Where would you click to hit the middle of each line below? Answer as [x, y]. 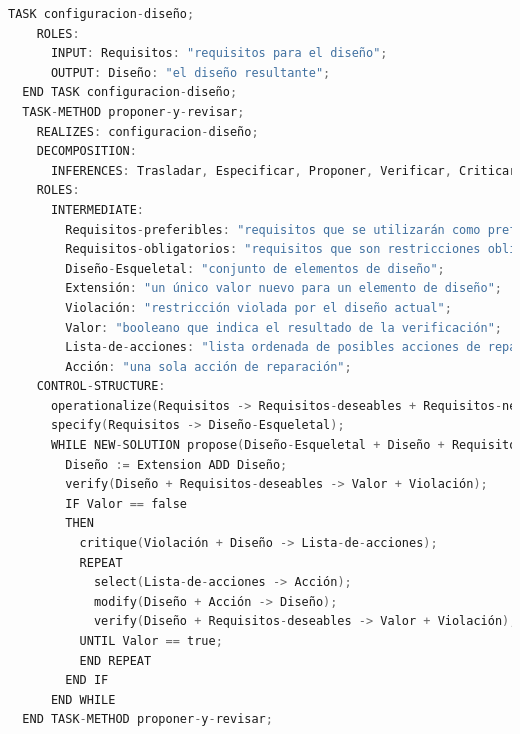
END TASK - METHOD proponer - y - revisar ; [147, 719]
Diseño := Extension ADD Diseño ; [176, 464]
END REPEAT [115, 660]
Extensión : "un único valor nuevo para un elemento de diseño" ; [283, 288]
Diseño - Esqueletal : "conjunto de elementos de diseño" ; [255, 268]
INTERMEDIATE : [97, 209]
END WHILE [83, 699]
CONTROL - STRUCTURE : [101, 386]
